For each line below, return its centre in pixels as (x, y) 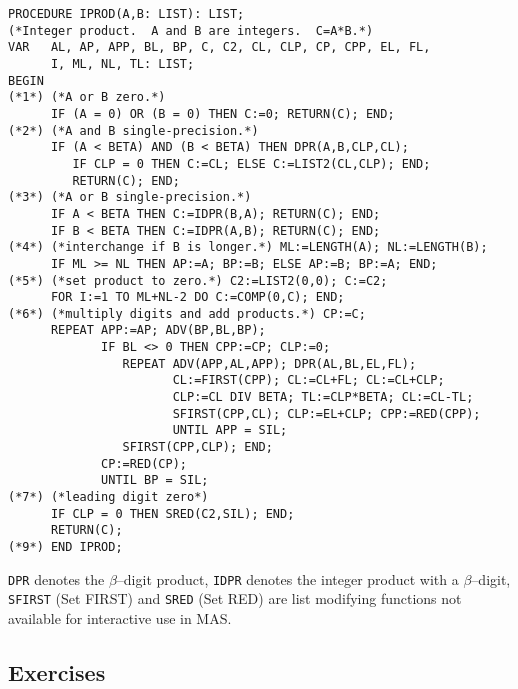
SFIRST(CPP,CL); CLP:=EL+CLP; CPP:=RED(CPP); (326, 413)
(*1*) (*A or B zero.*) (87, 97)
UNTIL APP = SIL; (230, 430)
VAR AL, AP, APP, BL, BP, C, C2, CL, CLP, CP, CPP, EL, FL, (219, 47)
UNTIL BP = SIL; (155, 480)
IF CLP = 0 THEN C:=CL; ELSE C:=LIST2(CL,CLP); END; (251, 163)
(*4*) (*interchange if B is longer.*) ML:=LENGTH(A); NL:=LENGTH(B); (248, 247)
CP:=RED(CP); (144, 463)
